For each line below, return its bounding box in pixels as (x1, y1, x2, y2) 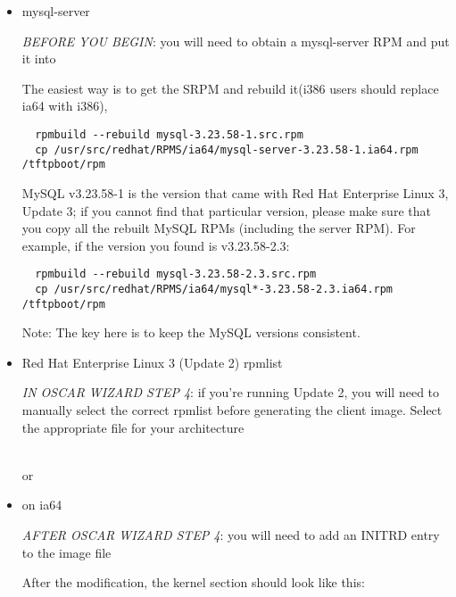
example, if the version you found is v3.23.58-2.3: (21, 236, 290, 254)
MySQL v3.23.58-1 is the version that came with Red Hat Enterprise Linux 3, (21, 183, 449, 202)
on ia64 (21, 495, 62, 514)
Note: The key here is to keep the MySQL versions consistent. (21, 323, 361, 342)
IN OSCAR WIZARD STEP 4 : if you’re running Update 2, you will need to (21, 383, 440, 402)
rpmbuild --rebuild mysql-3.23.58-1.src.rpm (35, 128, 303, 141)
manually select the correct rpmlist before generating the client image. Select (21, 401, 443, 419)
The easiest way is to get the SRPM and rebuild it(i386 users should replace (21, 79, 439, 97)
